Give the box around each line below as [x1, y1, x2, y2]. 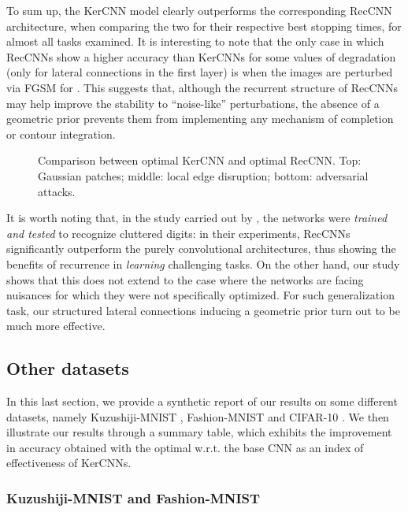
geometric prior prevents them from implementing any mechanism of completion [6, 110, 394, 127]
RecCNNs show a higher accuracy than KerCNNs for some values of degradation [6, 48, 396, 65]
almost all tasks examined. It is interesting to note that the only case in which [6, 33, 384, 50]
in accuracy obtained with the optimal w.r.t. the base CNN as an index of [6, 439, 364, 455]
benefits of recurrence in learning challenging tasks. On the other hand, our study [6, 255, 400, 272]
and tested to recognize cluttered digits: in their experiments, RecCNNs [6, 224, 351, 241]
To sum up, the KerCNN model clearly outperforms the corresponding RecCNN [6, 2, 392, 18]
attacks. [38, 183, 76, 199]
